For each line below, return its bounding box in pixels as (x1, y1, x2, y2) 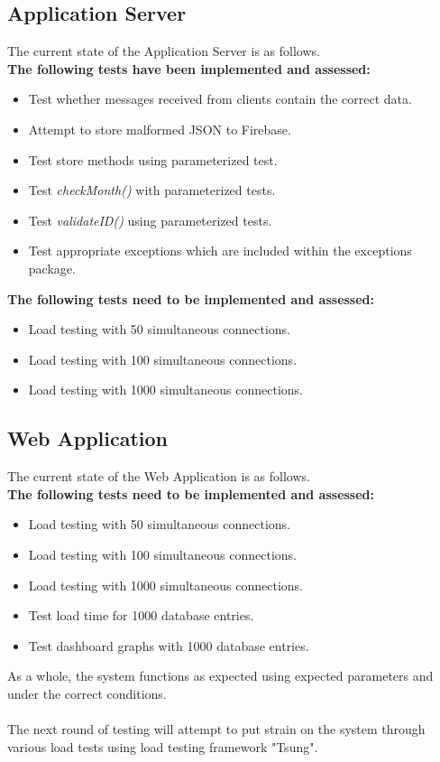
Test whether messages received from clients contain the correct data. (28, 89, 412, 108)
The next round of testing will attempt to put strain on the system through (7, 720, 426, 739)
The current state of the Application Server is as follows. (7, 42, 320, 60)
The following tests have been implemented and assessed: (7, 59, 371, 78)
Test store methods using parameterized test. (28, 150, 278, 169)
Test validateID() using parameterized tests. (28, 210, 272, 229)
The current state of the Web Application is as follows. (7, 467, 310, 486)
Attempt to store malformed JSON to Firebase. (28, 119, 291, 138)
